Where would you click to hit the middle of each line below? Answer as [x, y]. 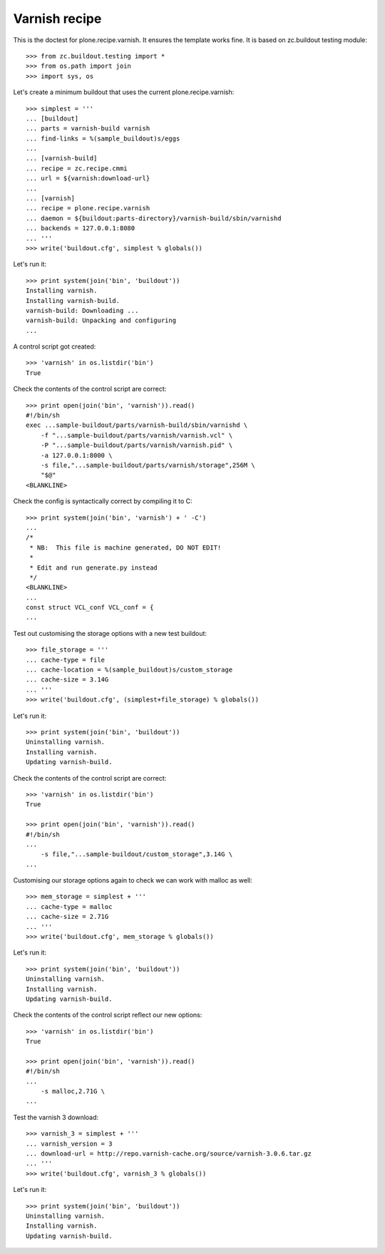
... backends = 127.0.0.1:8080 [81, 228]
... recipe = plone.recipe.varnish [88, 208]
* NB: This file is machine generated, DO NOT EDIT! [125, 548]
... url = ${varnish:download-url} [88, 179]
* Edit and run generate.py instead [94, 567]
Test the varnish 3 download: [56, 1117]
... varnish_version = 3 [69, 1143]
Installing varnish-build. [73, 300]
